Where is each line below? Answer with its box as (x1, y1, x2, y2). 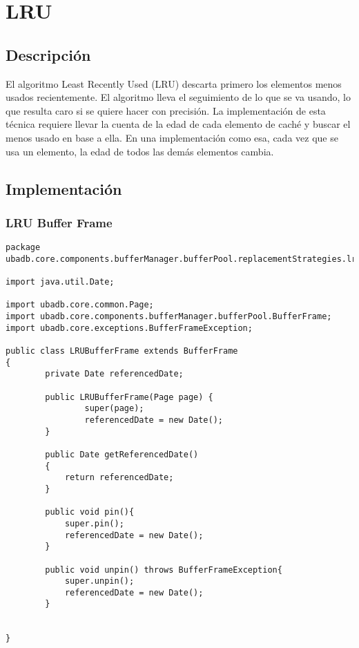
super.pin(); (64, 518, 124, 528)
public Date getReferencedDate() (45, 449, 199, 459)
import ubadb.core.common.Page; (6, 300, 154, 310)
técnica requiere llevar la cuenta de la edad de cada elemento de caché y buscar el (6, 117, 351, 131)
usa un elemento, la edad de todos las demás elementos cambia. (6, 144, 274, 158)
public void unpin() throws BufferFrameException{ (45, 564, 282, 575)
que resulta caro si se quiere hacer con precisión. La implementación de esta (6, 103, 326, 117)
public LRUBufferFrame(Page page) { (45, 392, 213, 402)
